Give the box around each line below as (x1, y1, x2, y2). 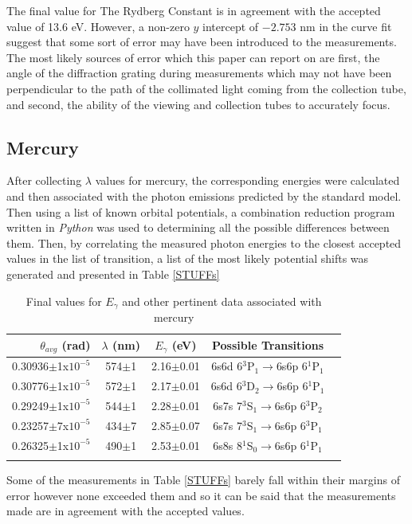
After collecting (6, 172, 82, 189)
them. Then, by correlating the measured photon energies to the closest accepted (6, 234, 402, 251)
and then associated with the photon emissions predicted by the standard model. (6, 187, 402, 204)
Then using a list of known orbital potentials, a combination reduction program (6, 203, 395, 220)
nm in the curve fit (300, 18, 392, 34)
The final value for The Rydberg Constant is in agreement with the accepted (6, 2, 381, 18)
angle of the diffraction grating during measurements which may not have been (6, 65, 392, 81)
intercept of (202, 18, 259, 34)
